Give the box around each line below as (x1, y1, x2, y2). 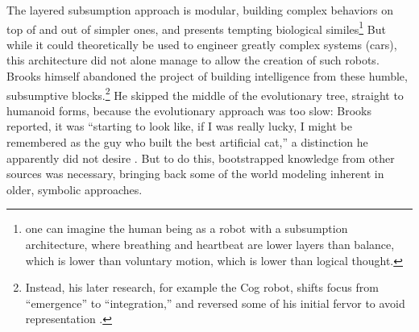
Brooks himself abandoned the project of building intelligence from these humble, (6, 68, 408, 85)
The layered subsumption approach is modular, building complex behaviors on (6, 2, 394, 18)
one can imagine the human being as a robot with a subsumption (25, 220, 348, 237)
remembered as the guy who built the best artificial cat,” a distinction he (6, 134, 368, 151)
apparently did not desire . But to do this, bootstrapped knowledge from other (6, 149, 395, 166)
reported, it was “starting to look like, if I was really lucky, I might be (6, 118, 352, 135)
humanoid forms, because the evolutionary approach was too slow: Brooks (6, 102, 372, 118)
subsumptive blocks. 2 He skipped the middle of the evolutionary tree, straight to (6, 84, 404, 103)
